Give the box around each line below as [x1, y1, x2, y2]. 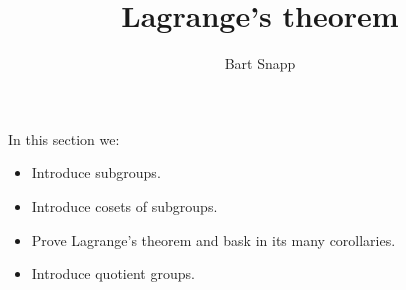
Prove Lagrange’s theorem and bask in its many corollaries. [31, 229, 396, 250]
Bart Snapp [224, 53, 296, 74]
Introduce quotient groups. [31, 263, 195, 284]
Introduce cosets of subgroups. [31, 195, 218, 216]
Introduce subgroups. [31, 162, 161, 183]
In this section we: [8, 128, 120, 149]
